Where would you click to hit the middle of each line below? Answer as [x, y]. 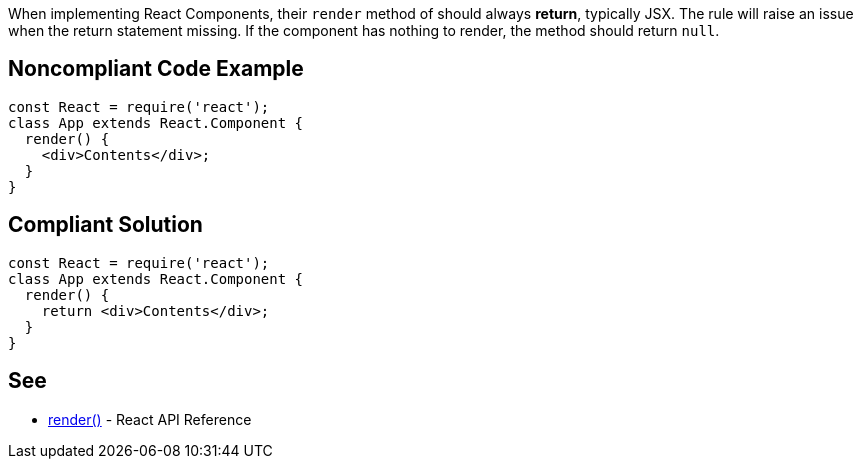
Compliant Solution [105, 225]
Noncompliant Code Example [156, 69]
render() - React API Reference [150, 419]
